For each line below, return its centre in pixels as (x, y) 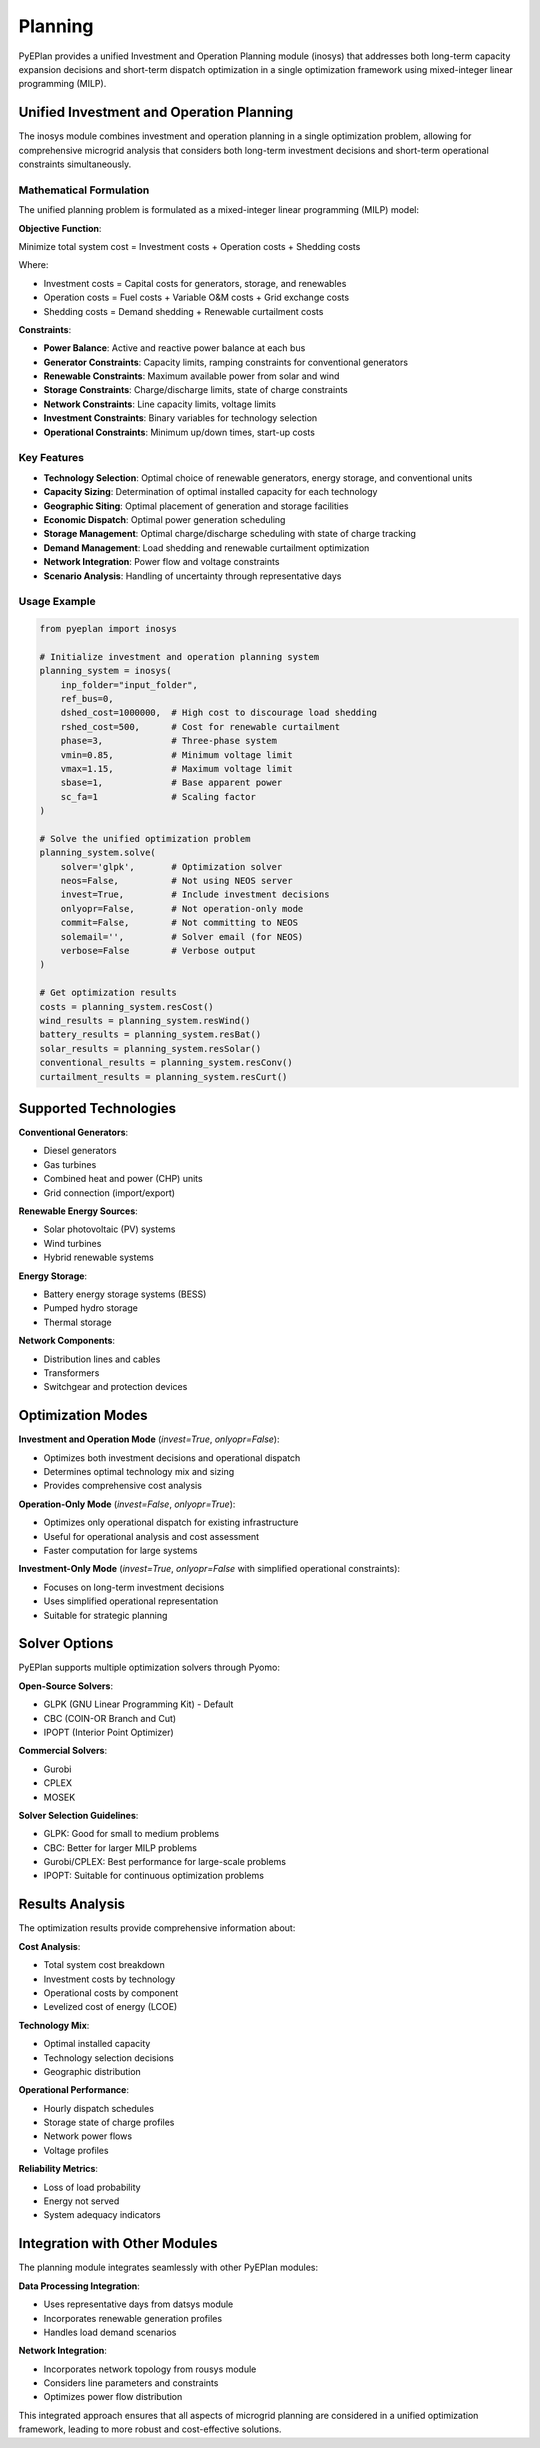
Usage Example (57, 602)
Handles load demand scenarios (110, 2332)
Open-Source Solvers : (66, 1686)
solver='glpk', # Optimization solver (171, 866)
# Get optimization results (108, 993)
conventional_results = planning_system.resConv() (166, 1063)
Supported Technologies (97, 1108)
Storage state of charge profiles (109, 2122)
